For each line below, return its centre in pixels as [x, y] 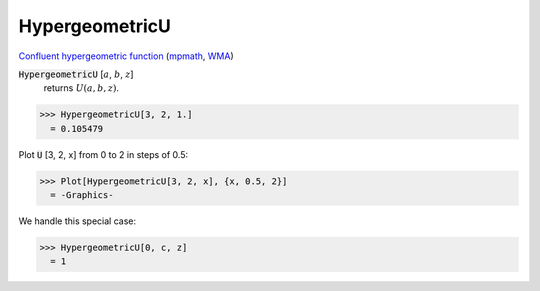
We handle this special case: [77, 221]
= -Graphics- [82, 195]
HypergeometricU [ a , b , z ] [76, 74]
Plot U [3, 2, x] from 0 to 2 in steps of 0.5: [103, 154]
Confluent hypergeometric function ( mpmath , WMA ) [126, 56]
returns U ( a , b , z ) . [81, 88]
